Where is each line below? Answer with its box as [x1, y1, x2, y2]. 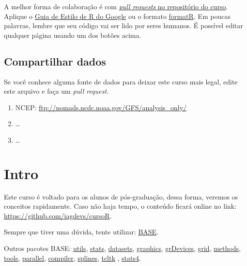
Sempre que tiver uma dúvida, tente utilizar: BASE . [4, 227, 159, 237]
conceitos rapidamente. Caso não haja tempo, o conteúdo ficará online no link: [4, 201, 237, 211]
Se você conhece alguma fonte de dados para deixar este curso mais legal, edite [4, 76, 238, 86]
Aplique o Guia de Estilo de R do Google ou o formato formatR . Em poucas [4, 11, 231, 21]
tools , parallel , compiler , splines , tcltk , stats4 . [4, 252, 141, 263]
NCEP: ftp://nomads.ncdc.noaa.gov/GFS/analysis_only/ [15, 102, 187, 112]
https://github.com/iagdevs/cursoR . [4, 210, 112, 220]
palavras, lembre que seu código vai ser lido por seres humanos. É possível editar [4, 20, 243, 31]
